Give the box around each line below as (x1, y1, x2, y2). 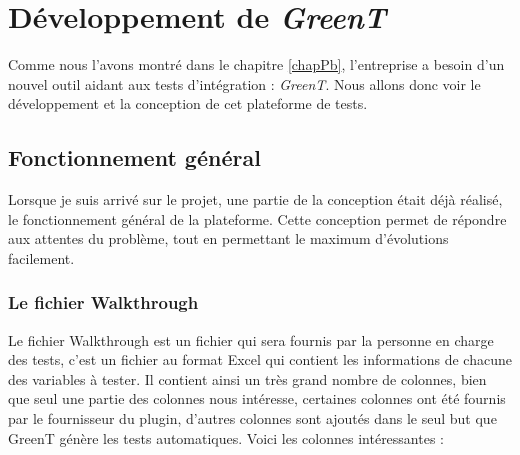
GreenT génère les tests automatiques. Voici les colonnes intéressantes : (8, 427, 444, 448)
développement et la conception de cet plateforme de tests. (8, 93, 368, 114)
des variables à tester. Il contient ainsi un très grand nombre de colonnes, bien (8, 368, 487, 389)
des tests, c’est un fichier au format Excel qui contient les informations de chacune (8, 349, 512, 370)
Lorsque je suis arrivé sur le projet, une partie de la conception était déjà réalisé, (8, 189, 503, 210)
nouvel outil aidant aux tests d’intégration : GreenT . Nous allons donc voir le (8, 73, 481, 94)
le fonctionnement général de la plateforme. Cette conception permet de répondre (8, 208, 507, 229)
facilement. (8, 247, 75, 268)
